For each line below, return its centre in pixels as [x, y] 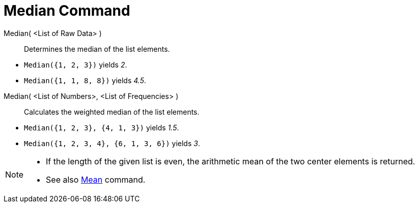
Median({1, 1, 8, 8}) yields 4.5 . [85, 80]
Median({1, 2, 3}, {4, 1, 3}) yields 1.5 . [102, 127]
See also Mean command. [96, 179]
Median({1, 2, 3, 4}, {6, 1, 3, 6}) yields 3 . [112, 143]
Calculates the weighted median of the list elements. [112, 112]
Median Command [67, 11]
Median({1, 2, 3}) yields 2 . [76, 64]
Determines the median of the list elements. [97, 49]
